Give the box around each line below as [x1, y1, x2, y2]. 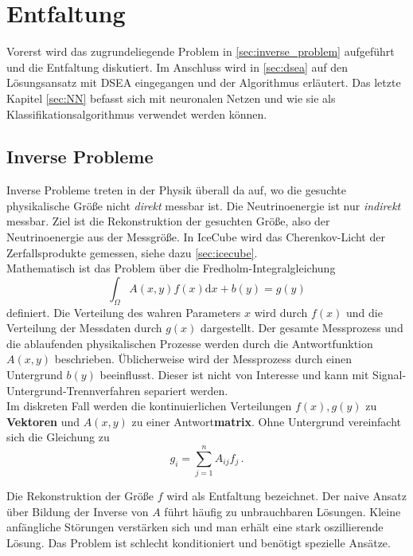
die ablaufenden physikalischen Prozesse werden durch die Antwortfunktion [6, 335, 373, 351]
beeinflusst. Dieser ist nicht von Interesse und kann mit [99, 366, 369, 383]
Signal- [372, 366, 407, 383]
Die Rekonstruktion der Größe [6, 487, 154, 504]
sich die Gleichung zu [6, 429, 110, 445]
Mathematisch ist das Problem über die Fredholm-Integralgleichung [6, 260, 336, 276]
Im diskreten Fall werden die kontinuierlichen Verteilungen [6, 397, 292, 414]
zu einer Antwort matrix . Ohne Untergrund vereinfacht [131, 413, 402, 429]
